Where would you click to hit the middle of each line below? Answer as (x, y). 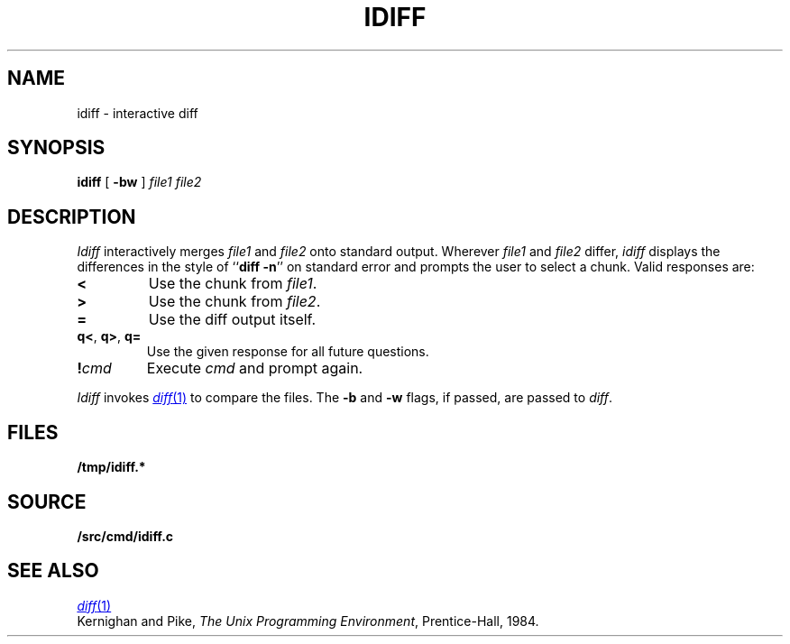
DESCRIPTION (72, 216)
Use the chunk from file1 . (233, 284)
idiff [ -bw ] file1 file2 (139, 182)
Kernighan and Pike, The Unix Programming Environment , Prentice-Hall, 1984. (308, 621)
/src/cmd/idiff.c (125, 536)
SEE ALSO (53, 571)
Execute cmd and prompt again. (255, 368)
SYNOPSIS (56, 148)
